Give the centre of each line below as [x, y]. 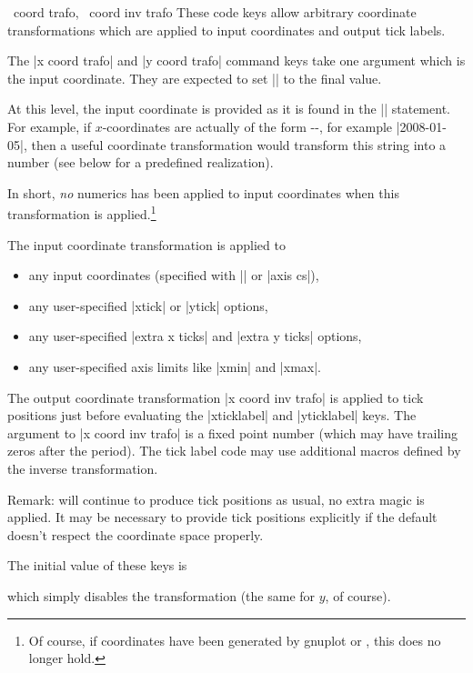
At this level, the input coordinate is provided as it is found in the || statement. [229, 109]
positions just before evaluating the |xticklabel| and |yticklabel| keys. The [212, 415]
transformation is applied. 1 [82, 212]
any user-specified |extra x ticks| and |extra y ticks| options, [195, 336]
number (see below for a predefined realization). [141, 162]
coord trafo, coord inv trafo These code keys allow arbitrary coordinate [215, 12]
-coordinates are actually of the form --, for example [247, 126]
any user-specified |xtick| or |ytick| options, [148, 305]
